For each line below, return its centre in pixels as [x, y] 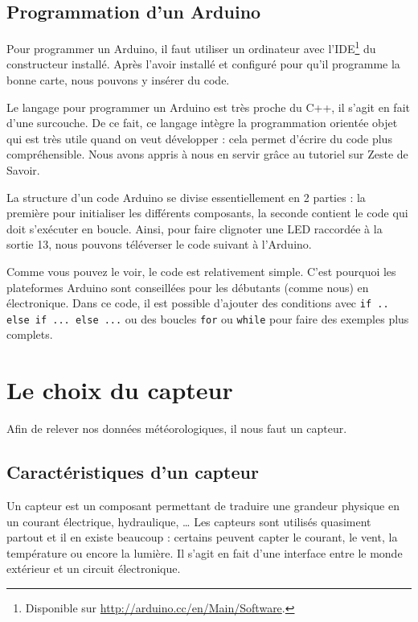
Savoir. [23, 170]
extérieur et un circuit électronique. [94, 568]
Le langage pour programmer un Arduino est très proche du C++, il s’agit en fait [208, 107]
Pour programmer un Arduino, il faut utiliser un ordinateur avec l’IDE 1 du [191, 47]
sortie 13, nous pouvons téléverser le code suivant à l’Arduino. [159, 244]
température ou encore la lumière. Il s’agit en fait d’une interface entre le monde [205, 552]
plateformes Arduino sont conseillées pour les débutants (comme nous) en [188, 287]
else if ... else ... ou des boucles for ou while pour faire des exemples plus [208, 318]
